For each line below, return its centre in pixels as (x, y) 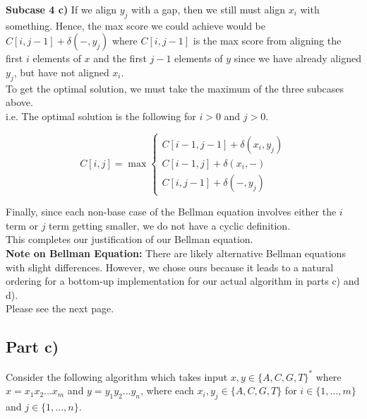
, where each (167, 390)
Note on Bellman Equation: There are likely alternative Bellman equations (176, 253)
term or (22, 225)
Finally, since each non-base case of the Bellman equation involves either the (171, 212)
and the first (120, 58)
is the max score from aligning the (267, 41)
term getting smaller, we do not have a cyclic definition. (170, 225)
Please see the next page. (60, 308)
